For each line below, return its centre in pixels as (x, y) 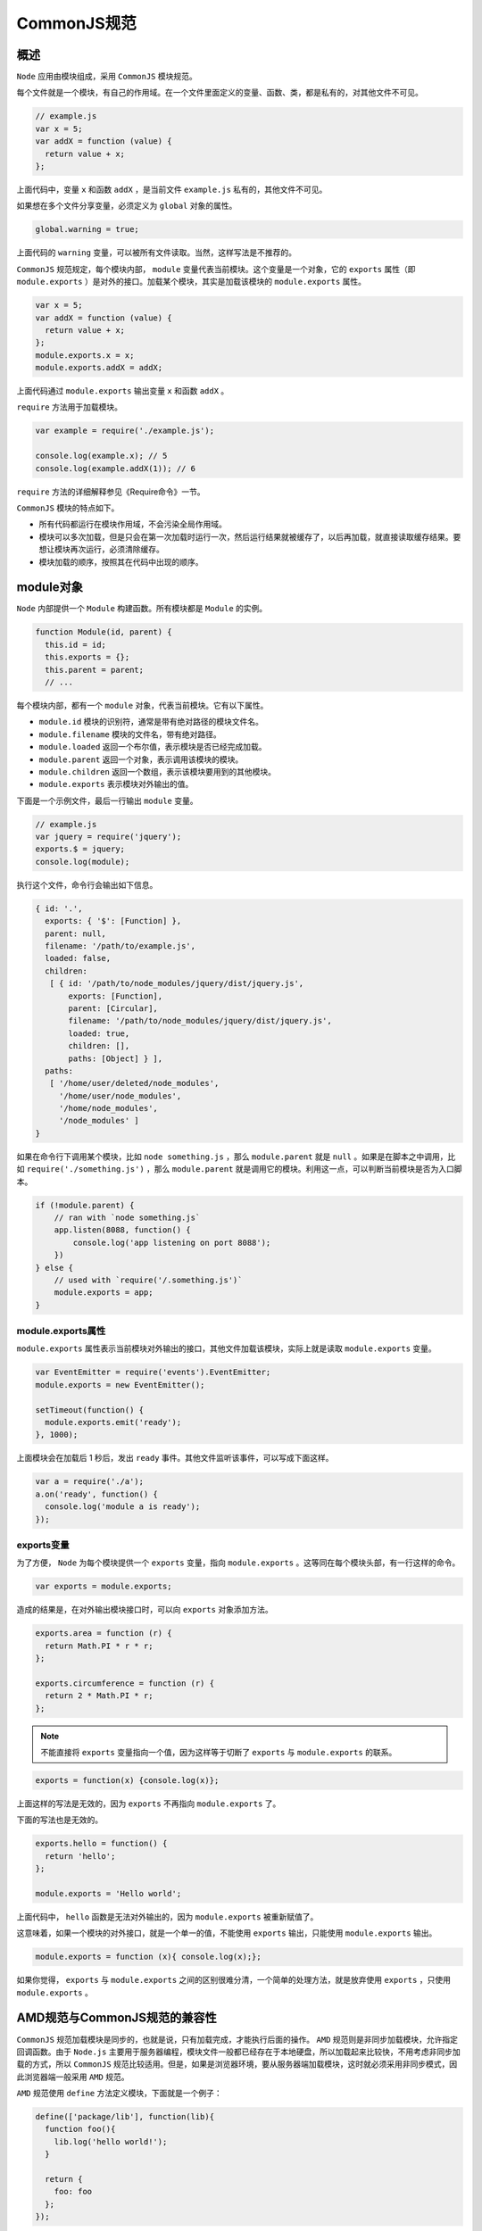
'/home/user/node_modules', (120, 1096)
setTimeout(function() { (90, 1410)
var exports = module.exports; (104, 1587)
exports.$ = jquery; (80, 849)
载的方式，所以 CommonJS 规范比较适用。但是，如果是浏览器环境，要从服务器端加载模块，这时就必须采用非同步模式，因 (237, 2064)
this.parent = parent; (95, 670)
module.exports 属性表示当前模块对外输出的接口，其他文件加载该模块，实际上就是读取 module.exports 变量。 (226, 1348)
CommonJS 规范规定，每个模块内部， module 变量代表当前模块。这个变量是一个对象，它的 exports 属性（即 (216, 269)
